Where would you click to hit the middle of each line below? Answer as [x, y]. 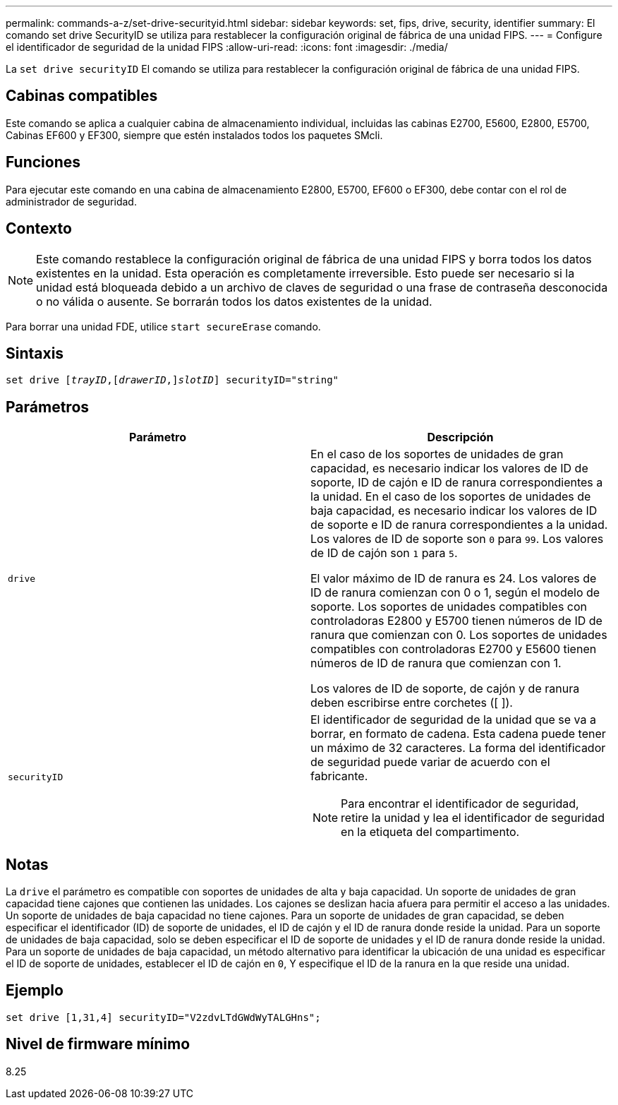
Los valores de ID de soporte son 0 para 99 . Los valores [457, 539]
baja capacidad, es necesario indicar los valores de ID [454, 511]
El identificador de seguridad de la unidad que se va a [453, 720]
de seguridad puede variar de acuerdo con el [430, 762]
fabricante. [339, 776]
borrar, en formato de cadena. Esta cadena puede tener [458, 734]
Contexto [39, 229]
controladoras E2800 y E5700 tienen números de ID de [456, 621]
